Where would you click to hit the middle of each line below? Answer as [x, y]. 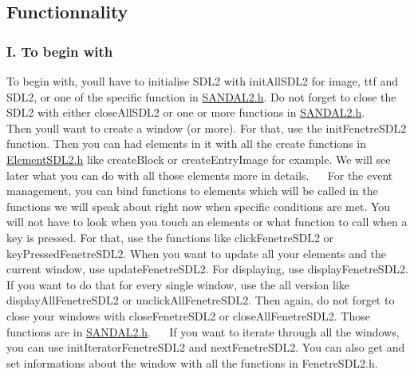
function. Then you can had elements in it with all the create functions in [186, 143]
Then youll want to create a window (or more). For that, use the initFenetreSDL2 [207, 127]
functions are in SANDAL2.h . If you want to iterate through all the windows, [203, 331]
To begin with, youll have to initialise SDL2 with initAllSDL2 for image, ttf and [202, 81]
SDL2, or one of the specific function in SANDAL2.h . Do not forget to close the [201, 96]
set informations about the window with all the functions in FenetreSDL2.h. [192, 362]
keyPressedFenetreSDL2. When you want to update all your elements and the [196, 253]
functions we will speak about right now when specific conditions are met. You [199, 206]
